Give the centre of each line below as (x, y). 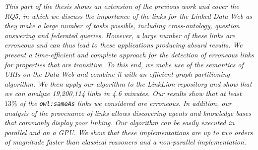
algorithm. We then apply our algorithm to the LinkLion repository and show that (128, 83)
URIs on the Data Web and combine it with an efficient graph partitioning (117, 74)
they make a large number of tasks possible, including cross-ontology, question (122, 25)
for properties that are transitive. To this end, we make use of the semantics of (124, 64)
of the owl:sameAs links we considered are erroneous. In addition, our (126, 103)
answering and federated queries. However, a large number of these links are (120, 35)
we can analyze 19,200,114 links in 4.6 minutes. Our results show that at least (123, 93)
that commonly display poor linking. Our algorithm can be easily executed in (120, 123)
